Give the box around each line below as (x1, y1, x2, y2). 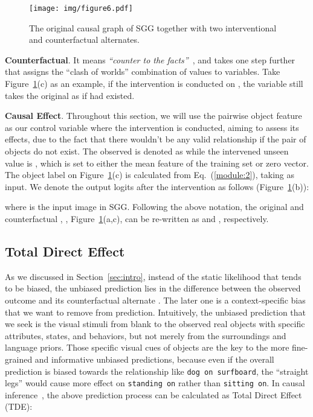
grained (5, 352, 33, 365)
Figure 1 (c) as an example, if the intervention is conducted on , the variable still (5, 77, 303, 90)
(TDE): (5, 400, 33, 413)
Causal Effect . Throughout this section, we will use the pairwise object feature (5, 109, 302, 122)
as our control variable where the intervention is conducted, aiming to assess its (5, 121, 299, 133)
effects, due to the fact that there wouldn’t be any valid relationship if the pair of (5, 133, 306, 145)
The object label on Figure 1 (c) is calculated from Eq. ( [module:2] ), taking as (5, 168, 294, 181)
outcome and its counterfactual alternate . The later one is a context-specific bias (5, 293, 306, 306)
